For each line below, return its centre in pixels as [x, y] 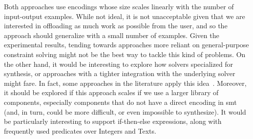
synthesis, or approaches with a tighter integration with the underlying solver [120, 73]
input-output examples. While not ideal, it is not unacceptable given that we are [125, 16]
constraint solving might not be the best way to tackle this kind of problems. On [125, 54]
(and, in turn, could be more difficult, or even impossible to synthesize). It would [125, 111]
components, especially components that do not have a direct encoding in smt [120, 102]
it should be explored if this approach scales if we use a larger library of [111, 92]
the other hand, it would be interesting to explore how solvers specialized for [119, 64]
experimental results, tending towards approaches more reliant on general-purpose [126, 45]
